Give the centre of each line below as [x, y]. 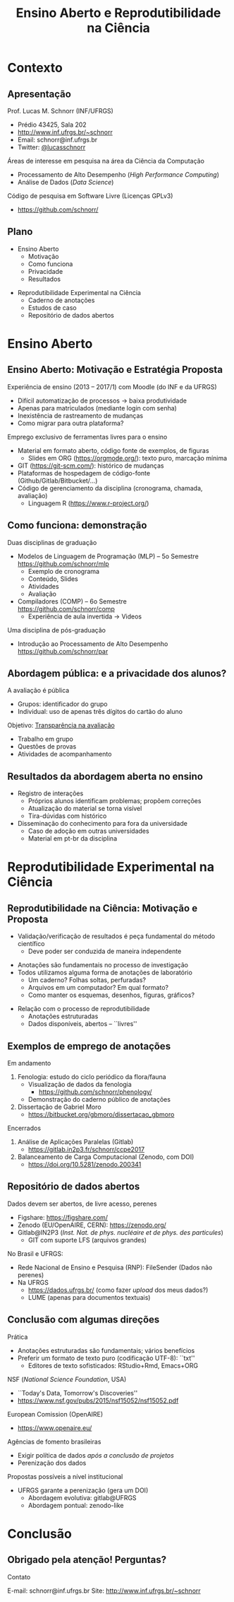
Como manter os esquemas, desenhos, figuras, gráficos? [111, 995]
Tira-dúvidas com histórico [67, 816]
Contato [19, 1577]
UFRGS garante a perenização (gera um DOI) [83, 1490]
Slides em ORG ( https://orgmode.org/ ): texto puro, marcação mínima [128, 458]
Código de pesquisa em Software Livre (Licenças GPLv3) [90, 196]
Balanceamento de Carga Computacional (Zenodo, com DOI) [106, 1157]
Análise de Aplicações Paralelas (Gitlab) [75, 1142]
